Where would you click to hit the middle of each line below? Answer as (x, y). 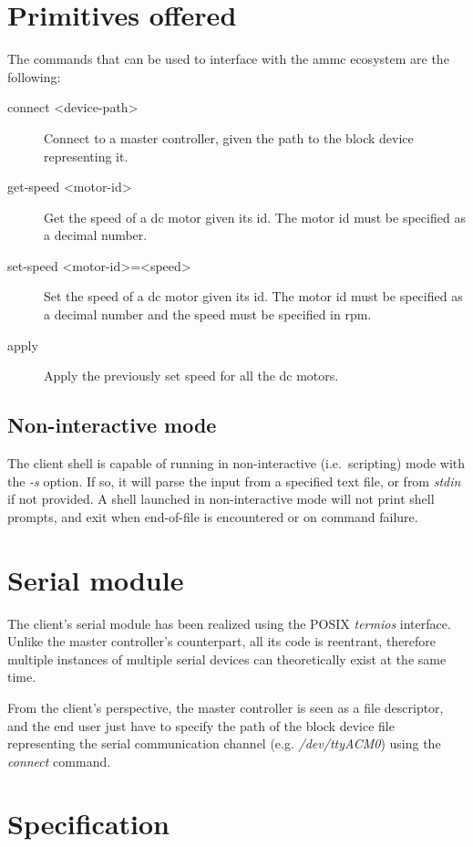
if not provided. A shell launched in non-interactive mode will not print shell (221, 499)
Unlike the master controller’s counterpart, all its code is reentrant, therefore (222, 641)
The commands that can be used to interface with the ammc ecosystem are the (228, 59)
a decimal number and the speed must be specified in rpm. (208, 314)
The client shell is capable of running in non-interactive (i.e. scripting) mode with (236, 463)
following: (34, 76)
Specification (88, 824)
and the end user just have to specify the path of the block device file (201, 725)
